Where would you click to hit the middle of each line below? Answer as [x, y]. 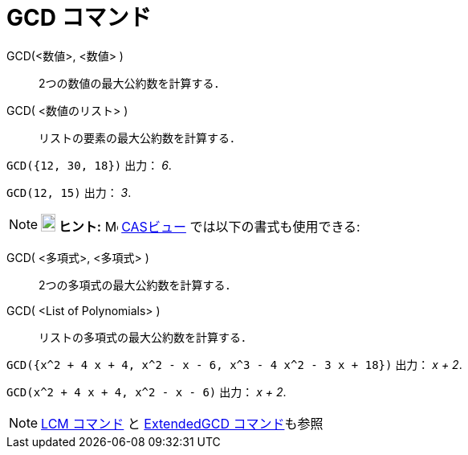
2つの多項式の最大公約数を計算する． [138, 285]
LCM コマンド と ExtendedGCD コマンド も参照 [182, 423]
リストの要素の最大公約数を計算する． [140, 137]
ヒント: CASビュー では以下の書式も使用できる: [209, 226]
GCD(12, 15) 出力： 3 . [69, 192]
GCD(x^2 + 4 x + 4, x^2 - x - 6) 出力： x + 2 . [147, 391]
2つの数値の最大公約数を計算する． [132, 83]
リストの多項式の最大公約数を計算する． [145, 337]
